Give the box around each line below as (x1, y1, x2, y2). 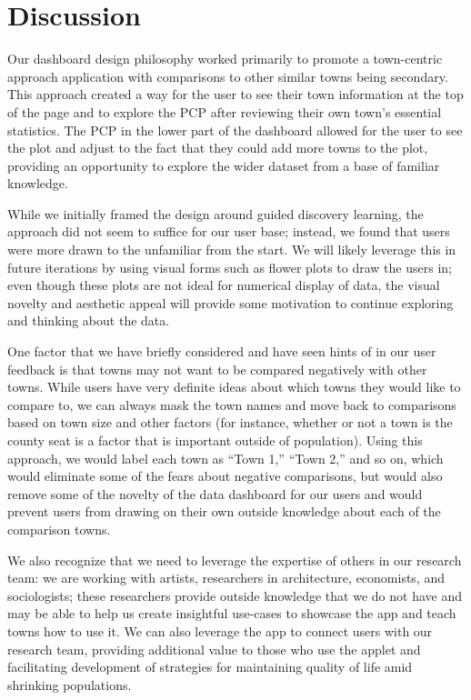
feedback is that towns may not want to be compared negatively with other (7, 359, 427, 378)
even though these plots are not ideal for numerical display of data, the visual (7, 275, 440, 295)
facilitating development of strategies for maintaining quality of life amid (7, 657, 413, 676)
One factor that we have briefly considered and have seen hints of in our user (7, 342, 436, 361)
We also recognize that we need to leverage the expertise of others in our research (7, 550, 462, 569)
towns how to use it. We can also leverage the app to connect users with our (7, 621, 433, 640)
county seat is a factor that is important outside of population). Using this (7, 431, 423, 449)
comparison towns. (7, 519, 111, 538)
